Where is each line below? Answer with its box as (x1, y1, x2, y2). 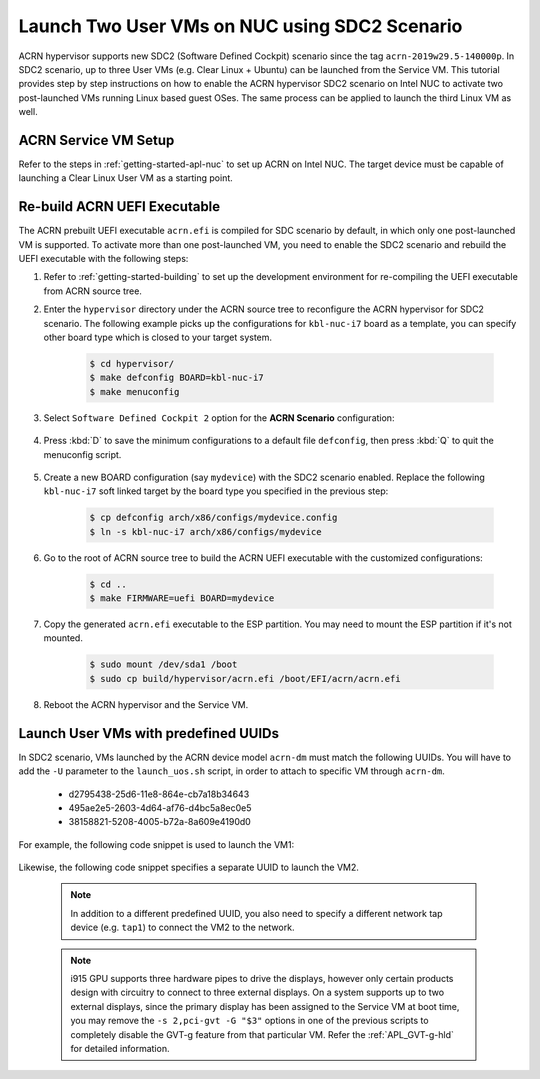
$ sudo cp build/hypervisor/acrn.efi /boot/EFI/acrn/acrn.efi (89, 673, 401, 684)
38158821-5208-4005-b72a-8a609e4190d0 (68, 816, 252, 828)
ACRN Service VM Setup (18, 131, 175, 149)
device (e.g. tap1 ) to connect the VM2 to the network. (70, 921, 295, 934)
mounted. (43, 632, 84, 644)
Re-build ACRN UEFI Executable (18, 198, 221, 215)
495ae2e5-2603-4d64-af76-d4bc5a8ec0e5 (68, 801, 252, 814)
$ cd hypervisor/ (89, 358, 175, 370)
